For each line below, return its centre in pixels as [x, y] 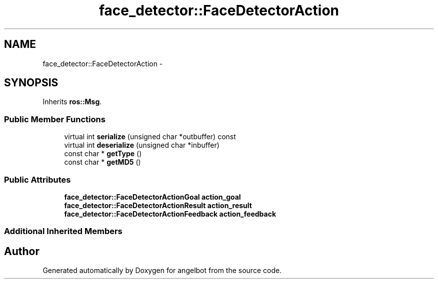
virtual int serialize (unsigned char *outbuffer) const [150, 137]
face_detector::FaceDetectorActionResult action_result [158, 205]
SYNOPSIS [31, 83]
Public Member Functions [55, 119]
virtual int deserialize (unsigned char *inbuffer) [142, 145]
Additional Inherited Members [63, 231]
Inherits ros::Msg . [72, 102]
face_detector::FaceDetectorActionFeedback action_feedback [170, 214]
